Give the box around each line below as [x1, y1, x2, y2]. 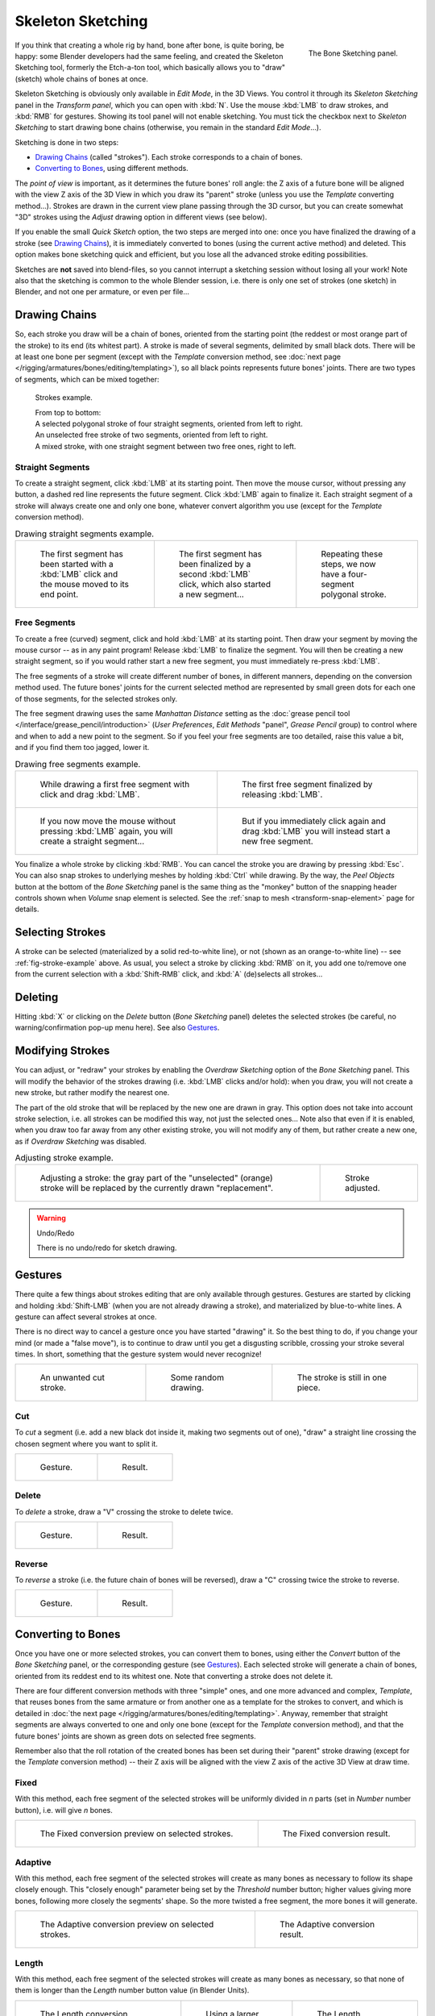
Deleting [14, 990, 59, 1004]
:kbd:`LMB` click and [39, 569, 118, 580]
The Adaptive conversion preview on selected [39, 1919, 214, 1931]
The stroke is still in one [296, 1372, 387, 1383]
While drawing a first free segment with [39, 778, 190, 789]
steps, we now [321, 558, 376, 569]
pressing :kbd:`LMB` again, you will [39, 825, 173, 836]
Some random [170, 1372, 225, 1383]
